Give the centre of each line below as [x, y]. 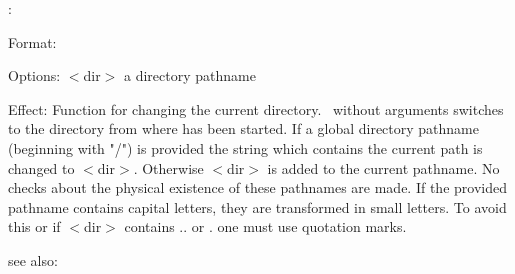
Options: [34, 75]
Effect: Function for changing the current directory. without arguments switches [256, 108]
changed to [41, 167]
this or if [34, 226]
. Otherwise [168, 167]
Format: [32, 41]
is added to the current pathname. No [383, 167]
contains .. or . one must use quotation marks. [265, 226]
